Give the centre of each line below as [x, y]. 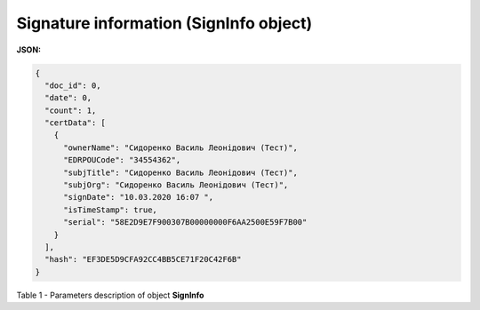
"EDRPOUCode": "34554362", [122, 160]
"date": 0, [68, 98]
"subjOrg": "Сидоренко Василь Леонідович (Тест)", [176, 185]
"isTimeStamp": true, [110, 210]
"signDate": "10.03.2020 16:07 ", [138, 197]
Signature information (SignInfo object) [164, 23]
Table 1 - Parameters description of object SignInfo [110, 295]
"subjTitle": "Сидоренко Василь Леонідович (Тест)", [180, 172]
